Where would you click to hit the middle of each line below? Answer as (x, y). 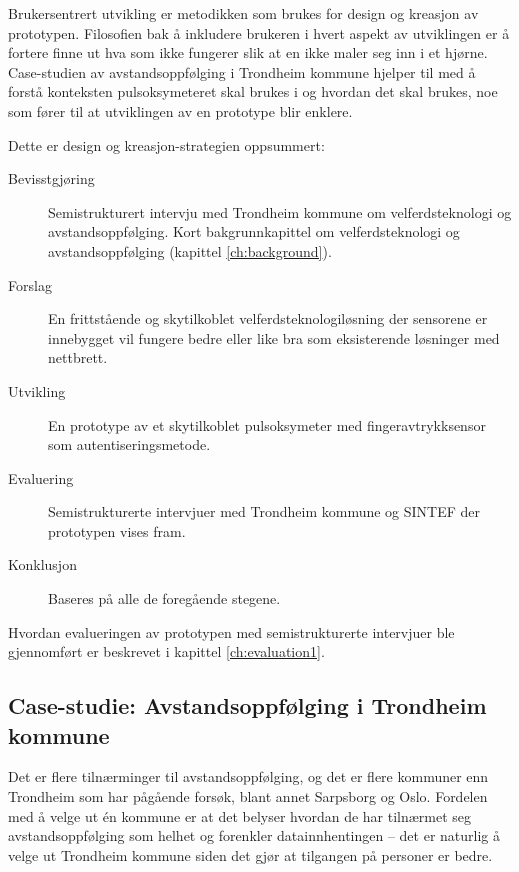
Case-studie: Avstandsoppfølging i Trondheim (247, 705)
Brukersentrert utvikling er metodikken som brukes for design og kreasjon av (243, 13)
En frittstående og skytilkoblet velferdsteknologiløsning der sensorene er (268, 318)
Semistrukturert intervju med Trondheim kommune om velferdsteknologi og (280, 211)
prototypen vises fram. (117, 530)
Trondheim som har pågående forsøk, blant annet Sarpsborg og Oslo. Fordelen (248, 796)
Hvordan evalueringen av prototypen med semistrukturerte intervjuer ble (231, 631)
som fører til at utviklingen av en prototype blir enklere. (180, 110)
